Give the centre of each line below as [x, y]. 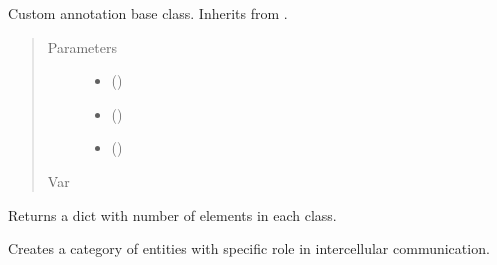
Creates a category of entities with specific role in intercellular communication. [249, 248]
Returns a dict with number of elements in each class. [172, 214]
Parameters [82, 46]
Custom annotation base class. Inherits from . [148, 13]
